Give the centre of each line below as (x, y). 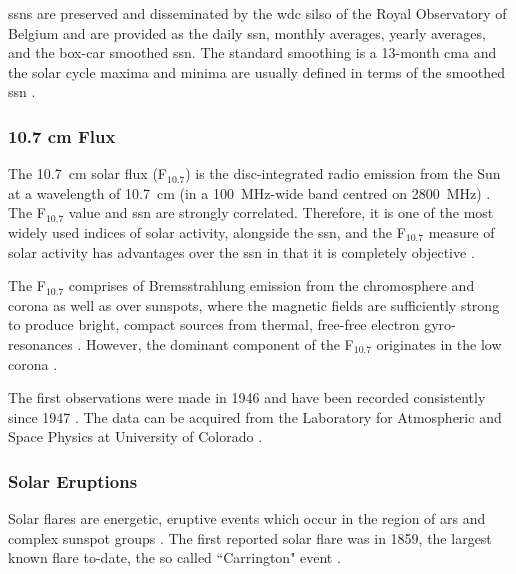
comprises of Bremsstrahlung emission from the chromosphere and (271, 285)
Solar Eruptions (73, 480)
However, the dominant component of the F (219, 343)
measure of (461, 231)
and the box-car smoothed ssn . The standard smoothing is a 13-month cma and (252, 52)
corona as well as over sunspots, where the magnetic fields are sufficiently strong (254, 304)
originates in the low (439, 343)
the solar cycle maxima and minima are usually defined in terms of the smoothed (257, 71)
